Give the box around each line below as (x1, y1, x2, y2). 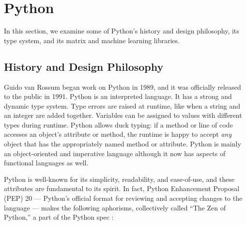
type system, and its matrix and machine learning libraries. (4, 35, 180, 45)
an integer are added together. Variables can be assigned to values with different (4, 110, 242, 120)
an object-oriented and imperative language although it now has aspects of (4, 148, 226, 158)
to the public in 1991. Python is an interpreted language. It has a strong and (4, 91, 232, 101)
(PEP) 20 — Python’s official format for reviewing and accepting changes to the (4, 193, 243, 203)
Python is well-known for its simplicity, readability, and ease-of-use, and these (4, 174, 234, 184)
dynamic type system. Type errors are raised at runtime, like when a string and (4, 100, 240, 111)
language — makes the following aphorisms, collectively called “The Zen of (4, 202, 226, 212)
